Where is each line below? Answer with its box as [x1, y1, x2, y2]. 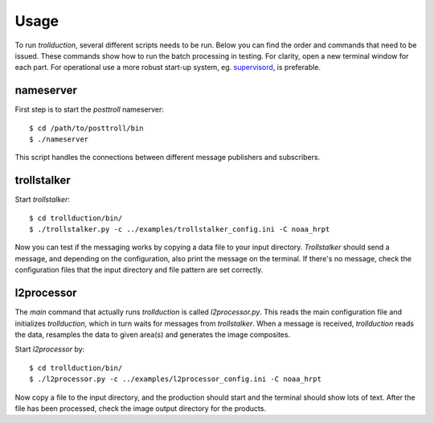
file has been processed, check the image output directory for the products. [14, 403, 267, 413]
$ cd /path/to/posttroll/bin [29, 123, 144, 133]
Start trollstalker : [14, 195, 70, 204]
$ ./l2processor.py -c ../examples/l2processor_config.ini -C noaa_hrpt [29, 375, 321, 384]
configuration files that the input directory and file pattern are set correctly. [14, 265, 264, 275]
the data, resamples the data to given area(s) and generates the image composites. [14, 330, 291, 339]
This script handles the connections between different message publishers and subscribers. [14, 153, 321, 162]
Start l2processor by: [14, 344, 85, 354]
